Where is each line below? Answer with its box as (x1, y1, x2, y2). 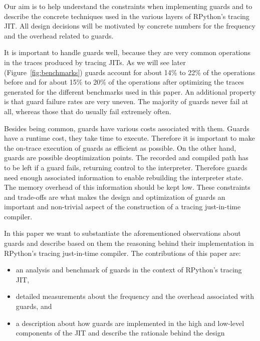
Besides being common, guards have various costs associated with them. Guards (4, 123, 249, 133)
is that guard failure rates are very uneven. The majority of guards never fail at (4, 96, 248, 107)
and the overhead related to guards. (4, 30, 114, 41)
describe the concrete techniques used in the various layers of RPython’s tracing (4, 11, 249, 21)
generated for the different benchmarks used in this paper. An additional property (4, 86, 256, 97)
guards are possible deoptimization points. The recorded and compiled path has (4, 152, 248, 163)
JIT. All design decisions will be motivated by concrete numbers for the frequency (4, 21, 255, 31)
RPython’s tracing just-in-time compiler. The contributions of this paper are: (4, 247, 241, 258)
